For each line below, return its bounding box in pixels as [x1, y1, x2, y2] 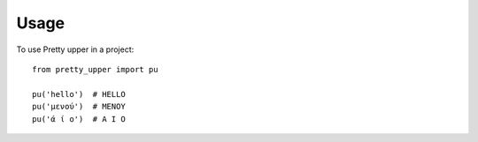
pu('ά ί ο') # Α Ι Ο [32, 114, 126, 123]
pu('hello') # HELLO [32, 89, 126, 99]
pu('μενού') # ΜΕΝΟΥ [32, 101, 126, 112]
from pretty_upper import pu [32, 64, 158, 74]
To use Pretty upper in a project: [16, 44, 135, 55]
